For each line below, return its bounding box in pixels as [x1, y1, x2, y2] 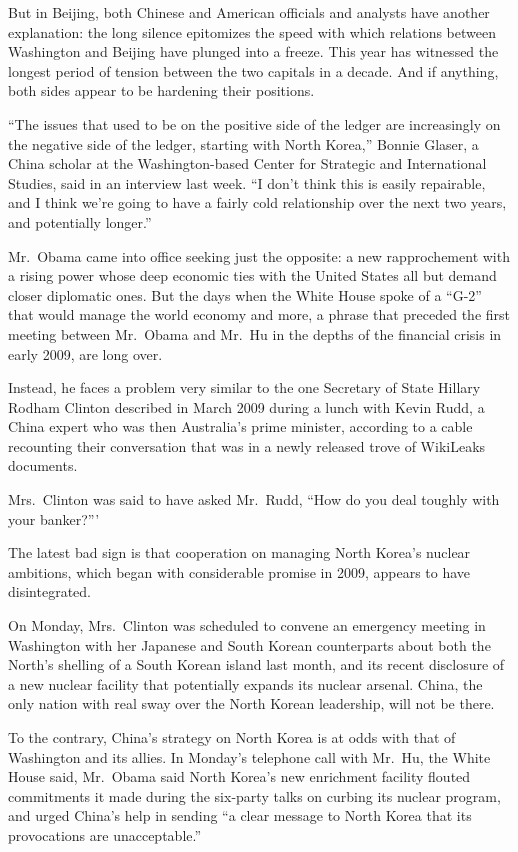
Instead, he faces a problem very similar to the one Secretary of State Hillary [8, 377, 481, 398]
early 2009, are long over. [8, 343, 163, 364]
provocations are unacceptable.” [8, 824, 202, 845]
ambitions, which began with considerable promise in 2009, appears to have [8, 561, 471, 582]
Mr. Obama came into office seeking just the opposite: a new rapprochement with [8, 245, 510, 266]
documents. [8, 455, 78, 476]
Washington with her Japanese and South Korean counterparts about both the [8, 634, 491, 655]
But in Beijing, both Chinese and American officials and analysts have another [8, 2, 490, 22]
